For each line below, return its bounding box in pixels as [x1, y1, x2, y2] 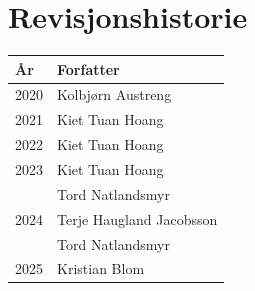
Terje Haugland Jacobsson [57, 208, 218, 229]
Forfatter [57, 58, 120, 79]
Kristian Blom [57, 258, 145, 279]
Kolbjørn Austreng [57, 84, 172, 105]
